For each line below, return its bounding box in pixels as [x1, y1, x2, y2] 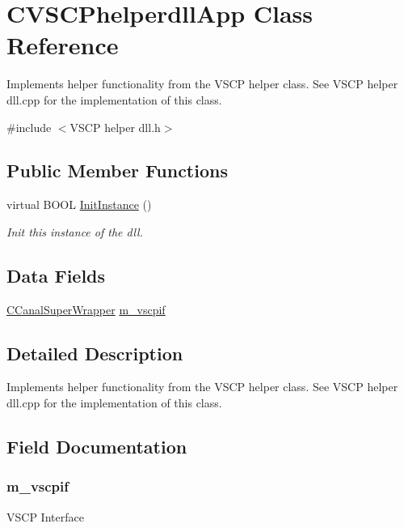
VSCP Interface [6, 508, 84, 525]
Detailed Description [6, 340, 183, 365]
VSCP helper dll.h [69, 118, 161, 135]
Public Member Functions [6, 158, 228, 183]
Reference [6, 28, 119, 62]
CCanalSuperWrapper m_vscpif [6, 300, 166, 317]
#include [6, 118, 52, 135]
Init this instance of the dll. [6, 223, 143, 240]
